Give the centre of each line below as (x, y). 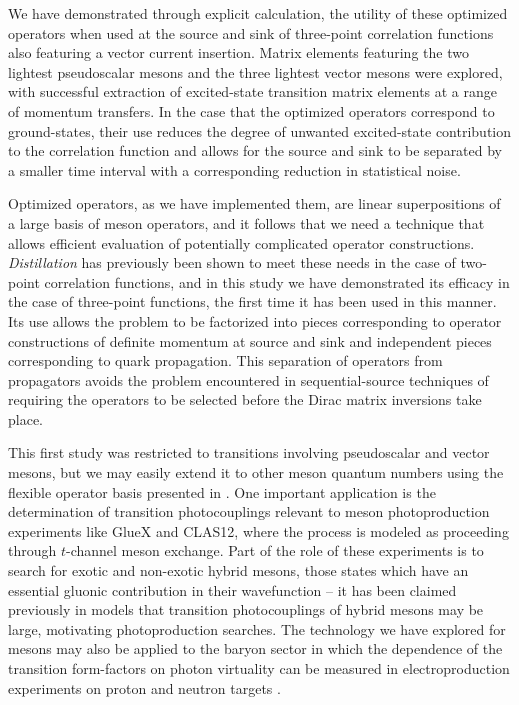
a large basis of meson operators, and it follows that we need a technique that (246, 222)
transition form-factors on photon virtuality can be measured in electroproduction (259, 668)
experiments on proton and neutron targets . (144, 687)
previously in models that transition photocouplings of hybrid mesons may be (246, 609)
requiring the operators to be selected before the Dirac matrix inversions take (245, 399)
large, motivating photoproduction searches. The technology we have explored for (257, 628)
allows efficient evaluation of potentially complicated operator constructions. (241, 242)
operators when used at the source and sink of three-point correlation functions (251, 32)
